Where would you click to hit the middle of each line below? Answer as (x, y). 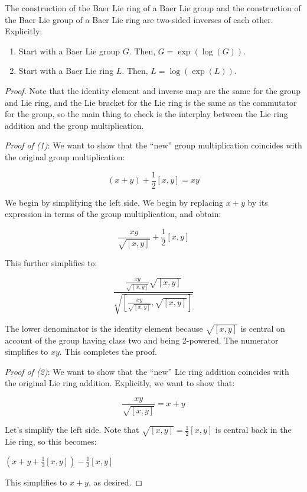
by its (258, 202)
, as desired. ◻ (115, 482)
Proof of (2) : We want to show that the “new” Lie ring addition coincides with (147, 371)
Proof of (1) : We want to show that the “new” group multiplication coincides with (153, 145)
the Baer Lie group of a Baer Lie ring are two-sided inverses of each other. (139, 19)
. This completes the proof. (108, 352)
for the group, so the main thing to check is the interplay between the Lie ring (146, 114)
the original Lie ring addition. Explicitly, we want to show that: (120, 383)
